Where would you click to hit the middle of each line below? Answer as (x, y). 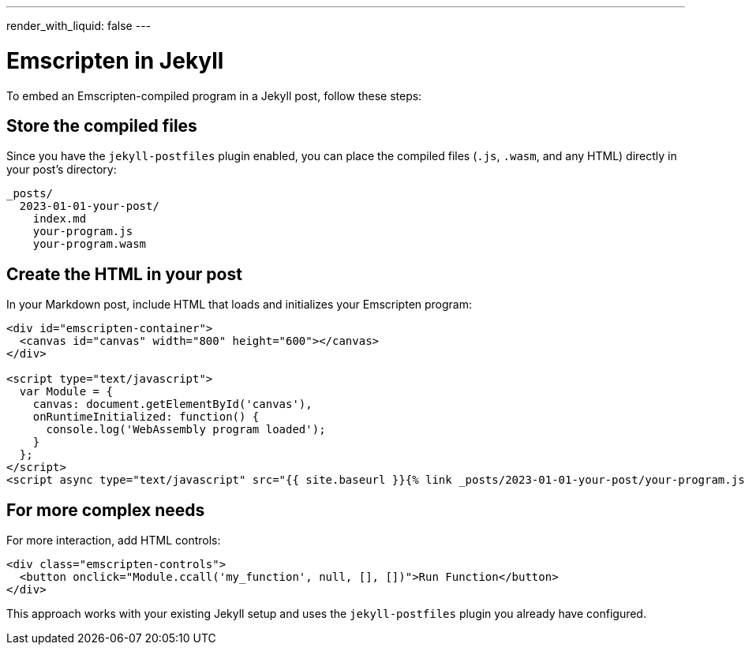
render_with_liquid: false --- (79, 26)
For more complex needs (106, 510)
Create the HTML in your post (124, 274)
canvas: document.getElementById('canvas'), (172, 404)
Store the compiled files (102, 125)
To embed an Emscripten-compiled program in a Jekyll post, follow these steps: (214, 95)
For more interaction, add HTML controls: (114, 541)
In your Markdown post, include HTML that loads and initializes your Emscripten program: (240, 305)
